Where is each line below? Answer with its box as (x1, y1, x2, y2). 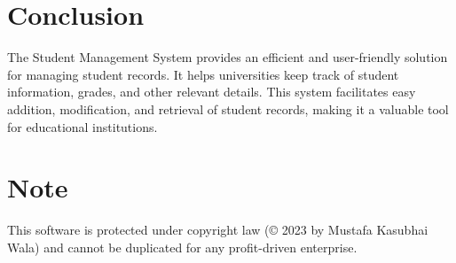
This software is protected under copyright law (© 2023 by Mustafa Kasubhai (7, 220, 428, 239)
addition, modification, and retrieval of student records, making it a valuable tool (7, 99, 449, 118)
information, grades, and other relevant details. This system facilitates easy (7, 82, 416, 101)
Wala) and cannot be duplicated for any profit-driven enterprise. (7, 237, 358, 256)
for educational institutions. (7, 117, 158, 135)
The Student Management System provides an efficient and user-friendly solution (7, 48, 448, 66)
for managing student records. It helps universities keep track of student (7, 65, 399, 83)
